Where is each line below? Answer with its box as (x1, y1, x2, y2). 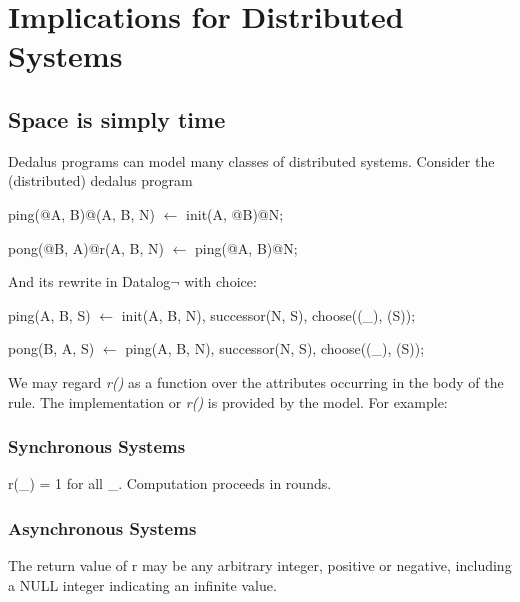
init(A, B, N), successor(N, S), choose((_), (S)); (121, 304, 416, 325)
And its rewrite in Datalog (8, 271, 171, 292)
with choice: (184, 271, 257, 292)
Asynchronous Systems (8, 515, 197, 540)
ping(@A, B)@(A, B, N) (8, 203, 156, 224)
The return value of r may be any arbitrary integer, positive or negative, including (8, 555, 512, 576)
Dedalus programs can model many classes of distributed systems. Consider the (8, 150, 495, 171)
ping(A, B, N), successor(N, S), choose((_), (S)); (125, 338, 425, 359)
